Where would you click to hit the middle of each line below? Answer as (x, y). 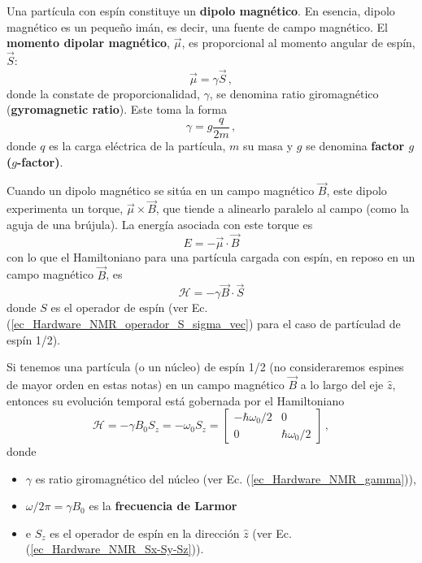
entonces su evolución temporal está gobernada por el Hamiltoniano (176, 400)
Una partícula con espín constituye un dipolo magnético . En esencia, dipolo (201, 11)
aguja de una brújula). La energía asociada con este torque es (160, 224)
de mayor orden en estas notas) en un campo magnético (146, 384)
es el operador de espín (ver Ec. (129, 307)
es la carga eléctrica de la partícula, (137, 146)
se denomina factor (355, 146)
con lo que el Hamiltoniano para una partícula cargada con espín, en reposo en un (211, 256)
